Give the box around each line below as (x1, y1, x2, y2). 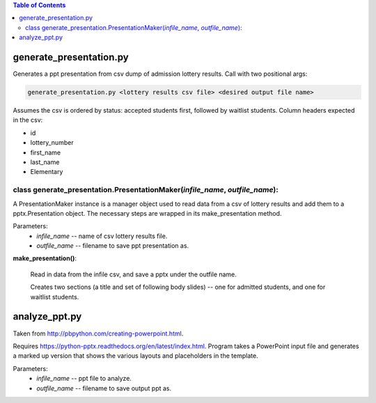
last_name (30, 158, 60, 166)
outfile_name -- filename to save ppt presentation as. (36, 242, 189, 250)
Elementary (30, 168, 63, 176)
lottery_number (30, 139, 74, 147)
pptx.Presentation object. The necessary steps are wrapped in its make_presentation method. (13, 209, 282, 217)
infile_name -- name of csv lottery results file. (36, 232, 168, 240)
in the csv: (13, 116, 43, 125)
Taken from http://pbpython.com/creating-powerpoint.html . (13, 329, 184, 338)
